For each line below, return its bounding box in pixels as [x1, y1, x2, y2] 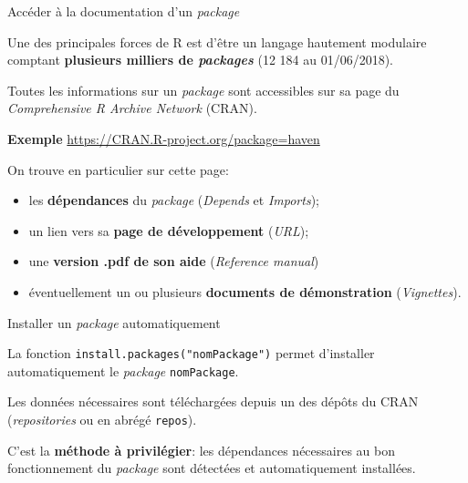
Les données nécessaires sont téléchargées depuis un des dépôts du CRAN [7, 392, 419, 411]
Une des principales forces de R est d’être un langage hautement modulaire [7, 32, 427, 51]
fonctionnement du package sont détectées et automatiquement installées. [7, 458, 416, 478]
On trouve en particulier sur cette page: [7, 159, 229, 179]
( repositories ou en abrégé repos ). [7, 410, 197, 429]
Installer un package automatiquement [7, 313, 221, 332]
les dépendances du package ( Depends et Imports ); [28, 190, 319, 210]
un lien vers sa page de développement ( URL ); [28, 221, 309, 240]
